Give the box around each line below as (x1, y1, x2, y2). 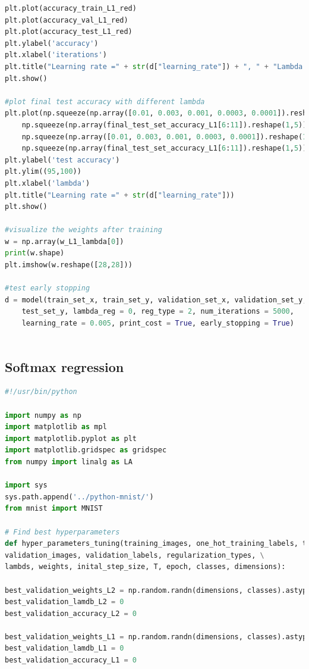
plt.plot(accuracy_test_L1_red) (5, 27, 133, 36)
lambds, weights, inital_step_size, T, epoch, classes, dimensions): (5, 562, 286, 571)
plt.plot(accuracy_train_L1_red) (5, 4, 137, 12)
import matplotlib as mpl (5, 423, 107, 432)
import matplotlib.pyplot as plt (5, 434, 137, 443)
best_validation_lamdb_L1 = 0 (5, 644, 124, 653)
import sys (5, 481, 48, 490)
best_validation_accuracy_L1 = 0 (5, 656, 137, 665)
